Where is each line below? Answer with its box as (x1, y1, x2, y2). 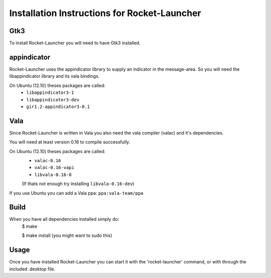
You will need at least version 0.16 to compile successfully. (9, 139, 130, 145)
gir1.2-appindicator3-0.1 (26, 103, 90, 109)
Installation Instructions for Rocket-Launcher (9, 8, 201, 19)
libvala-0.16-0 (34, 172, 72, 178)
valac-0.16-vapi (34, 165, 75, 171)
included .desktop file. (9, 266, 55, 272)
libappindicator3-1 (26, 90, 74, 95)
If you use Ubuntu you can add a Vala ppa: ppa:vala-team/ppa (9, 190, 144, 196)
